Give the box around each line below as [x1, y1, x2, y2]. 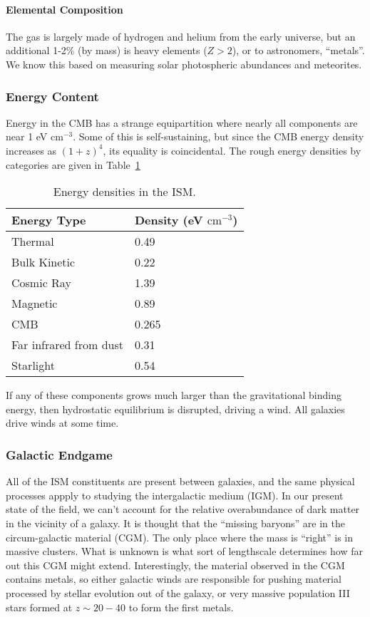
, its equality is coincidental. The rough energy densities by [103, 142, 361, 157]
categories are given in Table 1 [6, 157, 140, 172]
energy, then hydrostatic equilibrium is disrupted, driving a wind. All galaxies [6, 401, 345, 416]
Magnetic [11, 295, 58, 312]
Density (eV [134, 212, 203, 229]
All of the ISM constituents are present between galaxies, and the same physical [6, 474, 355, 489]
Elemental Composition [6, 1, 123, 16]
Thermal [11, 233, 54, 250]
